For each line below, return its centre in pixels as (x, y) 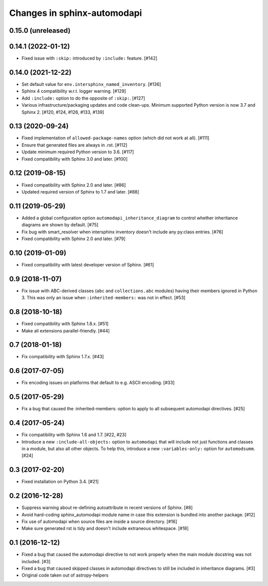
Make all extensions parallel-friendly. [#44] (66, 330)
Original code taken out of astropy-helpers (65, 575)
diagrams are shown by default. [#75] (60, 225)
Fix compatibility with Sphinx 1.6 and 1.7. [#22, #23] (74, 435)
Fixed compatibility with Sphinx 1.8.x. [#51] (65, 324)
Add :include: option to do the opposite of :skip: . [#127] (83, 98)
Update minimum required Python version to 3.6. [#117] (78, 152)
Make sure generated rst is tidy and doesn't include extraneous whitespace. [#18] (105, 528)
